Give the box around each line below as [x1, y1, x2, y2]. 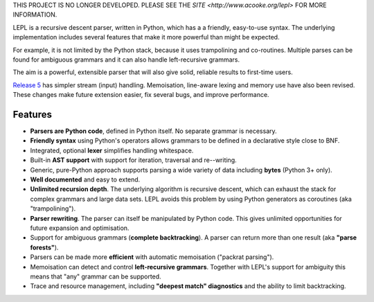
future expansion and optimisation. [30, 224, 130, 232]
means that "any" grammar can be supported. [30, 272, 162, 281]
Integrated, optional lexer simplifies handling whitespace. [30, 146, 194, 154]
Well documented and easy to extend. [30, 175, 141, 184]
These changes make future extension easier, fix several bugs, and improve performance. [12, 91, 269, 99]
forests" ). [30, 243, 59, 251]
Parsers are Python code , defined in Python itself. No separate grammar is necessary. [30, 127, 277, 135]
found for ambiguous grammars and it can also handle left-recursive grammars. [12, 55, 240, 64]
